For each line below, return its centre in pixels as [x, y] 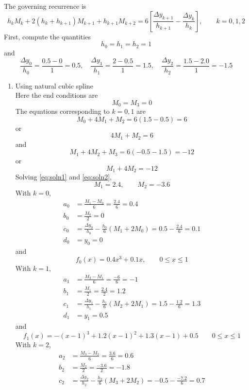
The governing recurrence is [45, 6]
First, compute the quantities [47, 36]
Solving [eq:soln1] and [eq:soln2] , [63, 177]
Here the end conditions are [57, 95]
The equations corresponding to [62, 111]
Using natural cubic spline [54, 85]
